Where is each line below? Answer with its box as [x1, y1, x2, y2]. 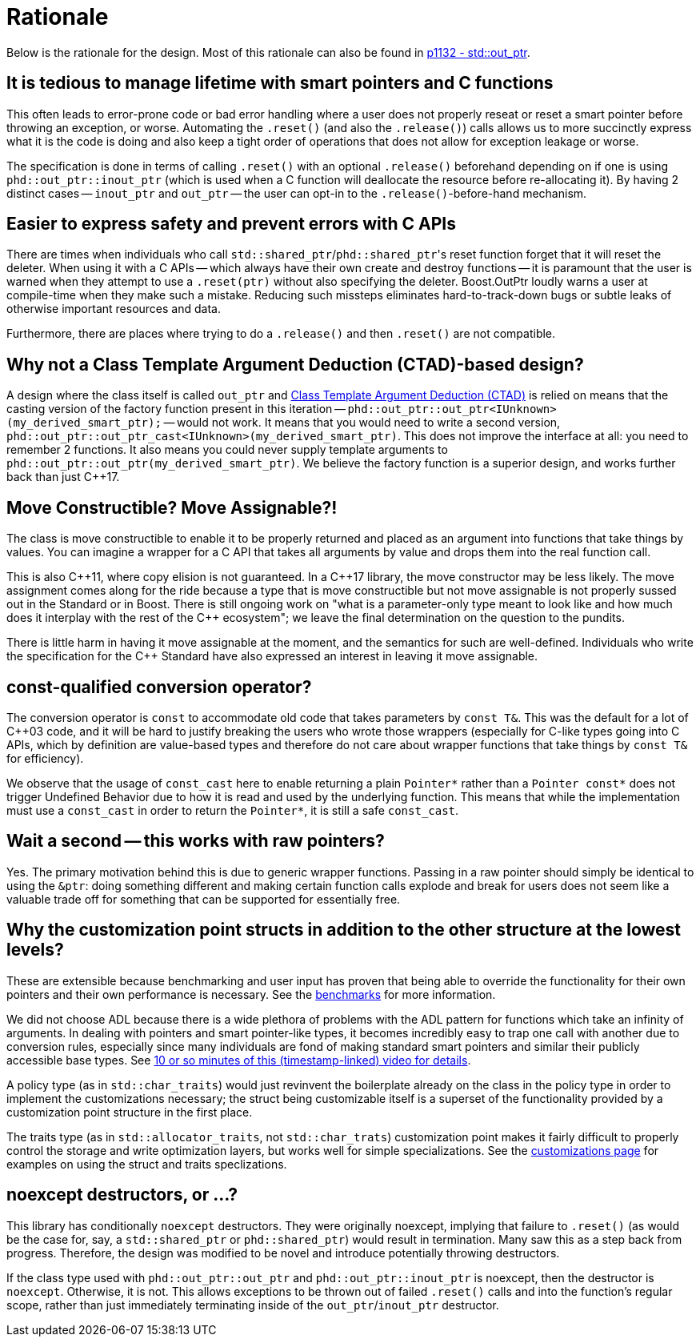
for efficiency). [6, 751, 84, 765]
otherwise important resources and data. [6, 302, 221, 316]
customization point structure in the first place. [6, 1104, 253, 1119]
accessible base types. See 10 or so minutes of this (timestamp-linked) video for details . [6, 1052, 471, 1067]
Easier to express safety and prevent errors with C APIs [6, 214, 457, 235]
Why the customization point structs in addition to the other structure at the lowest [6, 920, 682, 940]
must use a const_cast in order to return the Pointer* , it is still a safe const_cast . [6, 803, 459, 817]
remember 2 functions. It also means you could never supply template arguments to [6, 443, 448, 457]
